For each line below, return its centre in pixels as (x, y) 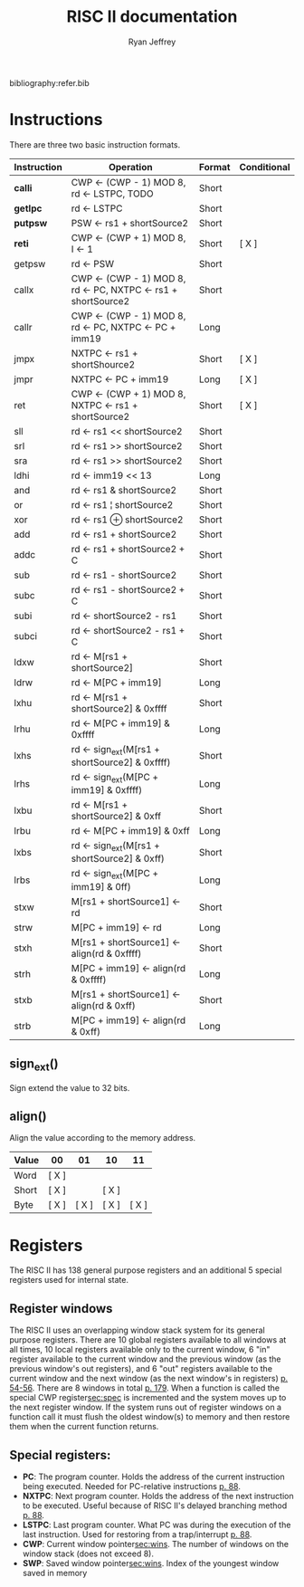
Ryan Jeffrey (152, 42)
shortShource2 (103, 364)
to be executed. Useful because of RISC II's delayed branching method (155, 1506)
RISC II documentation (152, 17)
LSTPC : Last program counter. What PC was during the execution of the (157, 1525)
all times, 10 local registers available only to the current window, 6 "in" (140, 1350)
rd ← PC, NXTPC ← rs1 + (124, 290)
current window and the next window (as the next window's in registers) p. (149, 1379)
